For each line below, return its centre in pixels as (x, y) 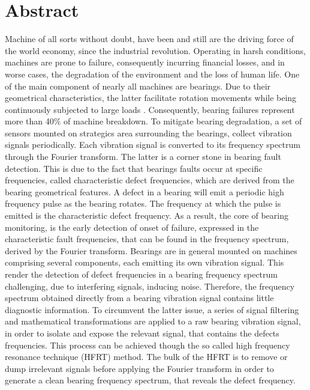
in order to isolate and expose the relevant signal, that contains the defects (142, 333)
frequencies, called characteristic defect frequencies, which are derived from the (150, 180)
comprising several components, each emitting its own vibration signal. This (145, 262)
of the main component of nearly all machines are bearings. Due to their (138, 86)
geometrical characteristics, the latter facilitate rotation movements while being (151, 98)
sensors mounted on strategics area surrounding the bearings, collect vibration (148, 133)
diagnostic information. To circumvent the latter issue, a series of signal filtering (152, 309)
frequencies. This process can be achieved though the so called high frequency (148, 345)
